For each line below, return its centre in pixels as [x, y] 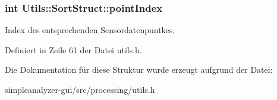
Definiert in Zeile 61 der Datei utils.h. [73, 49]
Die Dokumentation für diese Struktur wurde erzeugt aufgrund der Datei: [139, 70]
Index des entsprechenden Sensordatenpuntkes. [90, 30]
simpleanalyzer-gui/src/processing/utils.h [80, 89]
